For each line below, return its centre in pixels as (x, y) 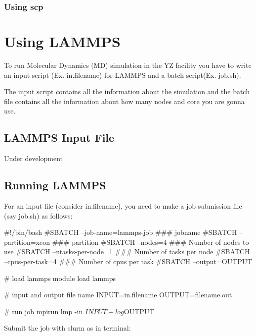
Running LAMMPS (55, 185)
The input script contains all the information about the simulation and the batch (127, 91)
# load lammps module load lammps (60, 278)
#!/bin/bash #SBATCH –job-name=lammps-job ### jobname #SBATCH (121, 232)
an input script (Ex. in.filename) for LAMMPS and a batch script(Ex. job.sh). (123, 75)
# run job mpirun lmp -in (43, 311)
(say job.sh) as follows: (38, 215)
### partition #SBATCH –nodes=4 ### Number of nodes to (150, 242)
